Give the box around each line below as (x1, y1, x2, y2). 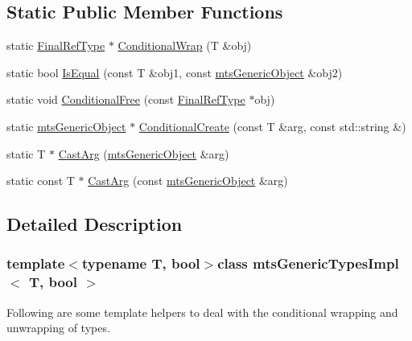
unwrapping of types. (6, 319, 110, 336)
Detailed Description (6, 212, 183, 236)
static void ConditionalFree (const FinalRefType (6, 91, 245, 108)
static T (6, 145, 46, 162)
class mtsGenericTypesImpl (217, 253, 399, 273)
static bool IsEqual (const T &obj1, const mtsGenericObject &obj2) (6, 64, 343, 80)
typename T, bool (81, 253, 200, 273)
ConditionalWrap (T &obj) (117, 37, 252, 54)
